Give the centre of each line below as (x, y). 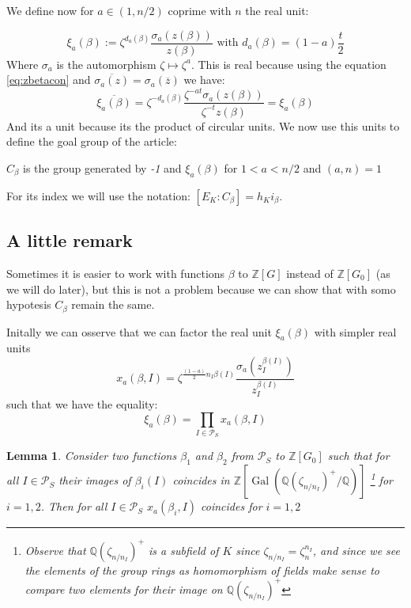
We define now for (50, 10)
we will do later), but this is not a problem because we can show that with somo (201, 289)
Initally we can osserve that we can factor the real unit (139, 331)
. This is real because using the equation (288, 64)
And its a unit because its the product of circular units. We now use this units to (203, 125)
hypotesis (29, 304)
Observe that (55, 550)
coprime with (200, 10)
